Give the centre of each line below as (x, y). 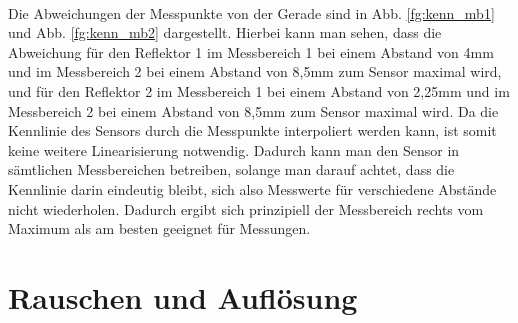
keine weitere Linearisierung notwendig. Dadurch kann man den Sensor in (234, 149)
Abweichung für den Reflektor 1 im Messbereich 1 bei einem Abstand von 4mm (251, 51)
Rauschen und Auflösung (183, 296)
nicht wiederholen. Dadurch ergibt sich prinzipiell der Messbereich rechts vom (246, 208)
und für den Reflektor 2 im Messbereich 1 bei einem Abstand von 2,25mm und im (259, 90)
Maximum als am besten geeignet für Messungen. (159, 228)
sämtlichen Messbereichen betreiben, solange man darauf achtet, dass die (231, 169)
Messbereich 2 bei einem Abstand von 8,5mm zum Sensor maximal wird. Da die (253, 110)
